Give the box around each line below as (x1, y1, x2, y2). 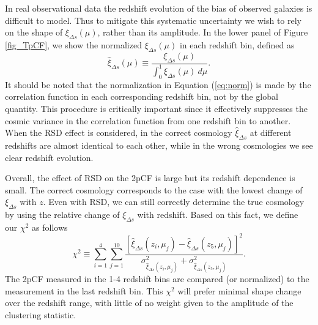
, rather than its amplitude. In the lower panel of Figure (97, 26, 308, 39)
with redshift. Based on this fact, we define (137, 208, 298, 221)
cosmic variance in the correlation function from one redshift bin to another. (5, 114, 291, 127)
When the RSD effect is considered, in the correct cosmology (5, 126, 232, 139)
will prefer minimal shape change (177, 284, 301, 297)
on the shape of (5, 26, 63, 39)
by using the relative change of (5, 208, 120, 221)
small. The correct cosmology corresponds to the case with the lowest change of (5, 183, 303, 196)
